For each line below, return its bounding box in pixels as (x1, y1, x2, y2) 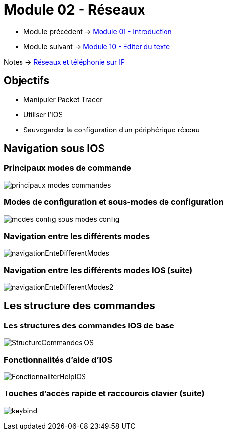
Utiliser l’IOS (23, 110, 63, 119)
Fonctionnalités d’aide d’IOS (4, 354, 113, 365)
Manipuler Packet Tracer (23, 95, 103, 104)
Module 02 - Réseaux (4, 1, 145, 18)
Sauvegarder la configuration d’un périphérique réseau (23, 125, 200, 134)
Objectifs (4, 74, 50, 87)
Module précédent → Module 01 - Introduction (23, 27, 172, 36)
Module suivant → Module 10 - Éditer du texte (23, 42, 170, 51)
